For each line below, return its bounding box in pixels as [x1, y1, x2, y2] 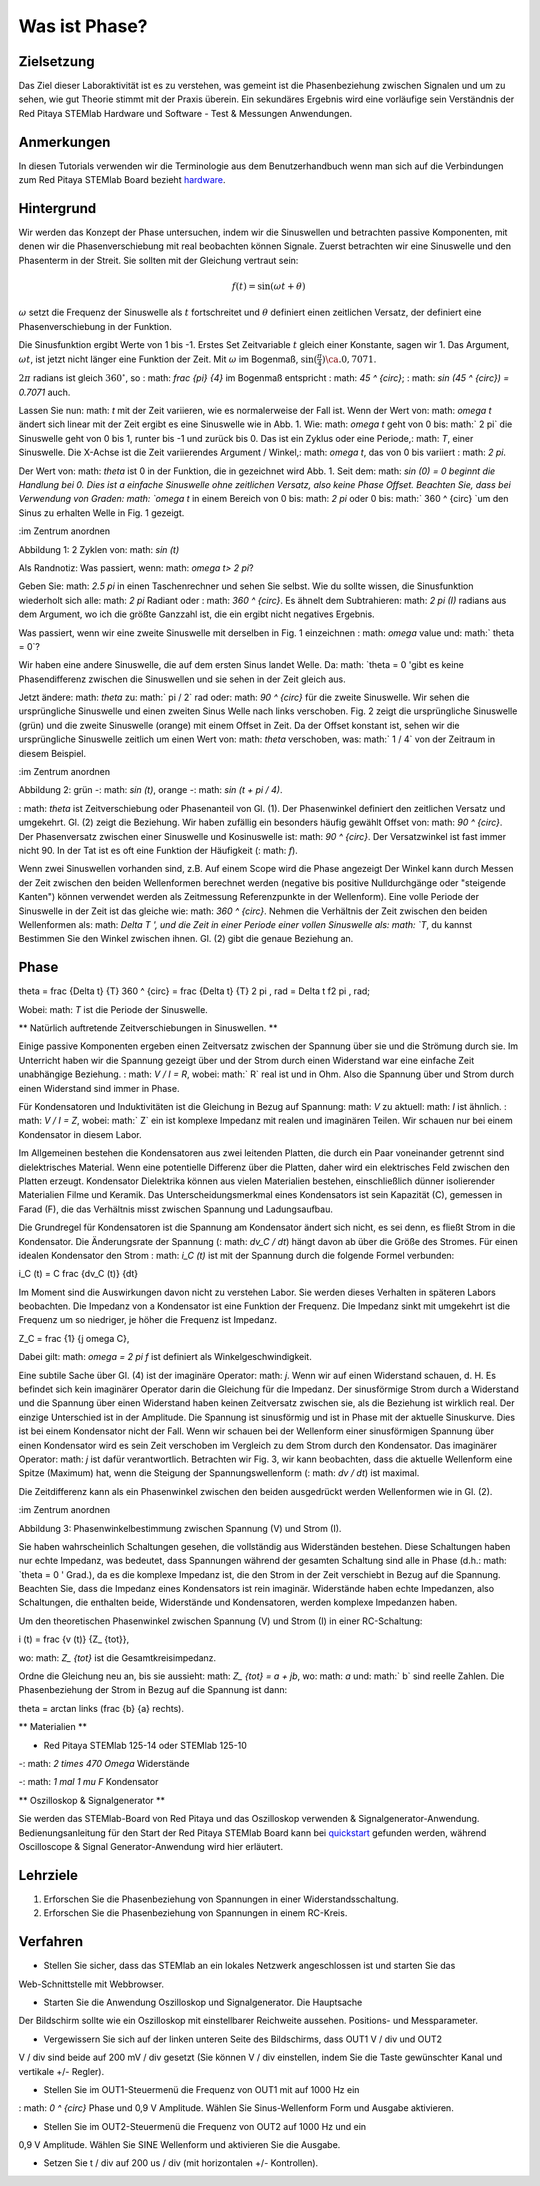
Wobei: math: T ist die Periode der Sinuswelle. [18, 1003, 209, 1015]
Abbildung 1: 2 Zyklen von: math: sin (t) [18, 543, 180, 555]
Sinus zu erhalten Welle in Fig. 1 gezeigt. [18, 506, 185, 519]
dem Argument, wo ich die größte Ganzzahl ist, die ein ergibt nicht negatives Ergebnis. [18, 608, 375, 620]
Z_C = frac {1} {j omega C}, [18, 1332, 130, 1344]
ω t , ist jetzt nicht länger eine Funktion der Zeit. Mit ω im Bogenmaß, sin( [18, 353, 318, 365]
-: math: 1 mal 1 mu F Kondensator [18, 1776, 159, 1788]
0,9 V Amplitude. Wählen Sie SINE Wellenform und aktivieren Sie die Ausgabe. [18, 2139, 341, 2151]
